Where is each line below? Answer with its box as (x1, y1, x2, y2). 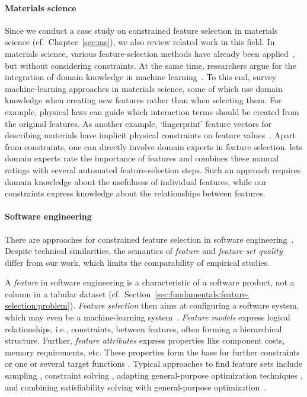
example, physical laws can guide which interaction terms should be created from (5, 105, 299, 117)
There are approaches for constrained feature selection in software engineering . (5, 233, 294, 245)
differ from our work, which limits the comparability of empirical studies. (5, 256, 270, 268)
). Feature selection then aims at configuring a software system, (69, 299, 299, 312)
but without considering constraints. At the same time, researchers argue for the (5, 59, 296, 71)
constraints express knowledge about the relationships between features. (5, 187, 266, 199)
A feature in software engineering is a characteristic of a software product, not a (5, 276, 295, 288)
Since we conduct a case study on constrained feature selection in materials (5, 24, 278, 36)
